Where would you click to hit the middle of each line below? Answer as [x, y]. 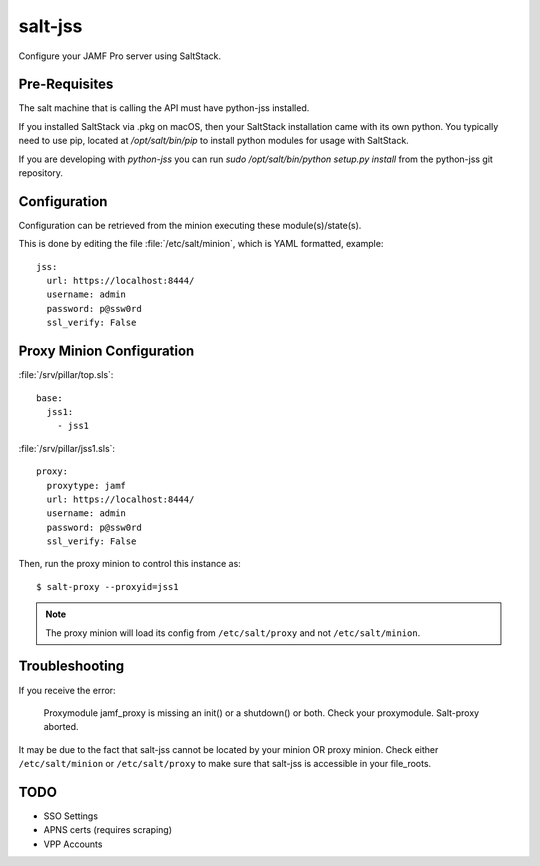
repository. [41, 173]
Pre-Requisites [66, 84]
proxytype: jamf [86, 485]
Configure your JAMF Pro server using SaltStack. [120, 56]
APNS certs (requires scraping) [108, 830]
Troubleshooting [71, 666]
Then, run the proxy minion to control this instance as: [130, 564]
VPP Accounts [73, 844]
